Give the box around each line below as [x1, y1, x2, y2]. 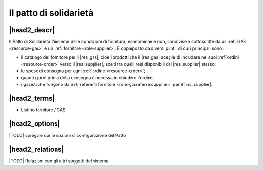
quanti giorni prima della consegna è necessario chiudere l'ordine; [21, 75, 154, 81]
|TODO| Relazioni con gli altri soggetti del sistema [9, 158, 109, 164]
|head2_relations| [9, 145, 64, 153]
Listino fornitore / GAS [21, 107, 66, 113]
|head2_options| [9, 119, 60, 128]
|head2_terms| [9, 94, 55, 102]
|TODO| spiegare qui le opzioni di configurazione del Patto [9, 133, 126, 138]
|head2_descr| [9, 26, 55, 34]
